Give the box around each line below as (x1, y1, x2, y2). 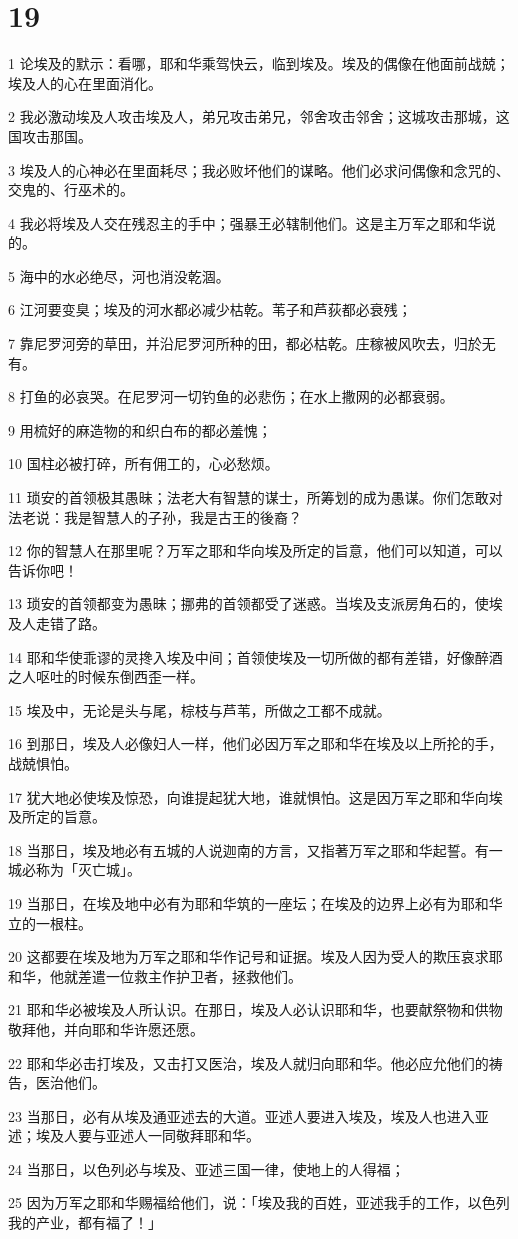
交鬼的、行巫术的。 (8, 179, 134, 200)
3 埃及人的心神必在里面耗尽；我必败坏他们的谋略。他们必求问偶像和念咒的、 (8, 159, 510, 180)
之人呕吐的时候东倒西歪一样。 (8, 666, 204, 687)
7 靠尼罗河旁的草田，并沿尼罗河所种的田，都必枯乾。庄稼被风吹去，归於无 (8, 333, 496, 354)
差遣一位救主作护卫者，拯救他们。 (77, 965, 302, 986)
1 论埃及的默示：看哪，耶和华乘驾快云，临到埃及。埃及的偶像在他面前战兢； (8, 53, 510, 74)
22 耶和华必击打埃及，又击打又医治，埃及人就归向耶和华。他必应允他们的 (8, 1052, 489, 1073)
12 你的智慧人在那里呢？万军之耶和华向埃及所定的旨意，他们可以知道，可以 (8, 540, 503, 561)
